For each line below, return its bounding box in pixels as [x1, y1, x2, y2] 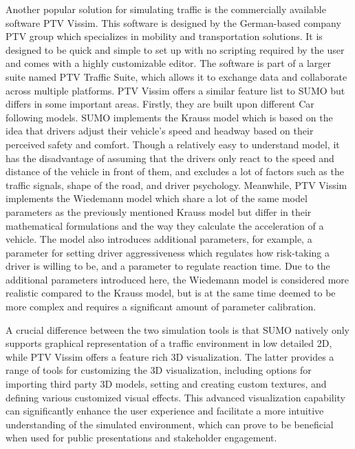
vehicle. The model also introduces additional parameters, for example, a [6, 232, 312, 246]
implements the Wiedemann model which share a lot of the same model [6, 191, 308, 206]
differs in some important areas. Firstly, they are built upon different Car [6, 97, 314, 111]
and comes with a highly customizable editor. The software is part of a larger [6, 56, 331, 70]
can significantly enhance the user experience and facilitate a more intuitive [6, 403, 324, 418]
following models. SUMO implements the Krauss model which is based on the [6, 110, 333, 124]
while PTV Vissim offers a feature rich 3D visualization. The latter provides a [6, 349, 334, 363]
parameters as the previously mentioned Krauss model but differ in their [6, 204, 312, 219]
